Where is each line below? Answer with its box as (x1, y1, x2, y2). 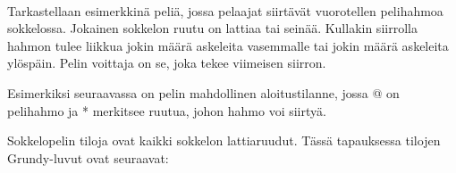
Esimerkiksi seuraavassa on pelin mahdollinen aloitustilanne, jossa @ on (7, 83, 400, 102)
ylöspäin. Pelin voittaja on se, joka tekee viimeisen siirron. (7, 54, 326, 72)
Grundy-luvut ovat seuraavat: (7, 148, 169, 167)
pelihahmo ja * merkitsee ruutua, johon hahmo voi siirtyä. (7, 101, 326, 119)
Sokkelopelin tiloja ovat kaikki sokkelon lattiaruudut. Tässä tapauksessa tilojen (7, 131, 441, 150)
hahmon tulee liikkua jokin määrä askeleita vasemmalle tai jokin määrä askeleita (7, 36, 449, 54)
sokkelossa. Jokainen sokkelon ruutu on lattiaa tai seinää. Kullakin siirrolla (7, 19, 418, 37)
